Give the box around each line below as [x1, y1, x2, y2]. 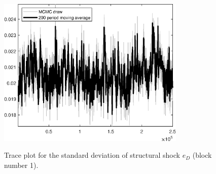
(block [192, 150, 212, 160]
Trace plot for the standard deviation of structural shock [4, 150, 180, 160]
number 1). [4, 159, 39, 170]
